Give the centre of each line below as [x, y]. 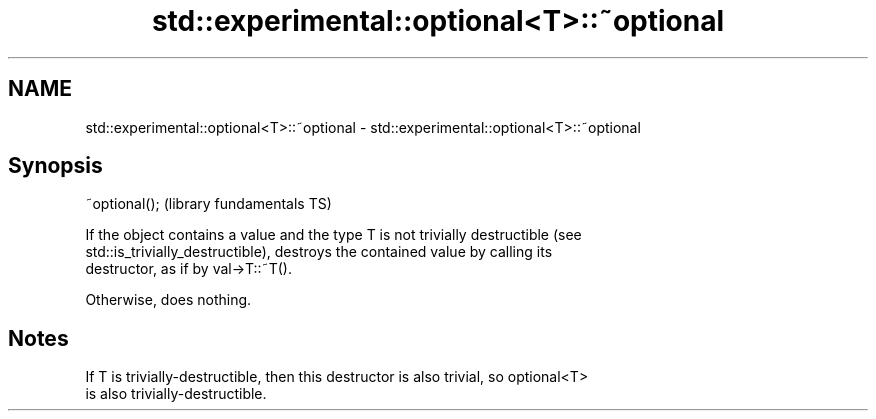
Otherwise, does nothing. [168, 300]
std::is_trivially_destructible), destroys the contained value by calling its [319, 252]
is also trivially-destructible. [176, 394]
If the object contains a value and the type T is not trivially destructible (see [333, 235]
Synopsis [55, 166]
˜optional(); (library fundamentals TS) [208, 204]
